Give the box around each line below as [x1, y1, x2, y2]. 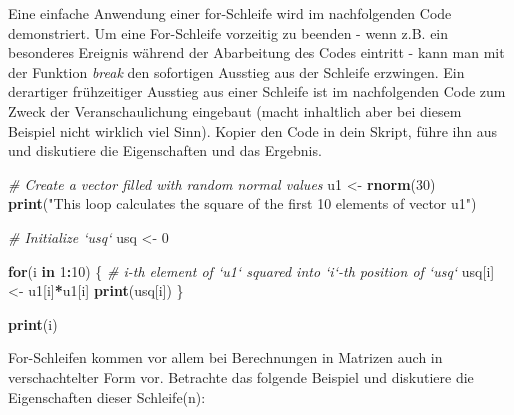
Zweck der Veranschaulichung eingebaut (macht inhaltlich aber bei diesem [8, 100, 462, 121]
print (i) [8, 313, 58, 334]
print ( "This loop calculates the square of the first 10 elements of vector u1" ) [8, 193, 477, 214]
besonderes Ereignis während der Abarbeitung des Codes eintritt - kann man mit [8, 42, 505, 63]
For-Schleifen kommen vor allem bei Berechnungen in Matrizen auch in [8, 347, 443, 368]
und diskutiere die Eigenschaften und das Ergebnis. [8, 140, 322, 161]
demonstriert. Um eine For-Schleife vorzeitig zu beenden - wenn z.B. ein [8, 22, 449, 43]
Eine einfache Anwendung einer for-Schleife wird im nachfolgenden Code [8, 3, 452, 23]
